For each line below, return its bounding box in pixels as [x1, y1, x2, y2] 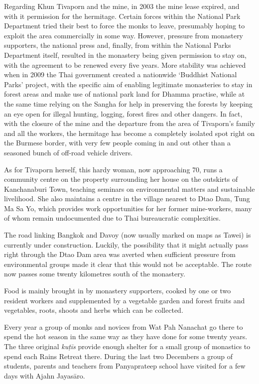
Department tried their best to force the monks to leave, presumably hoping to [4, 20, 245, 31]
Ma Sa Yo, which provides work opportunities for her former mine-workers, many [4, 203, 252, 213]
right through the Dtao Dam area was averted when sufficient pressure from [4, 249, 236, 259]
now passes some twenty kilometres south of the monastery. [4, 268, 185, 279]
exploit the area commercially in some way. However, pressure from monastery [4, 30, 244, 40]
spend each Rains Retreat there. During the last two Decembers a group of [4, 351, 233, 361]
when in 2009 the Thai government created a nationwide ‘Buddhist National [4, 69, 237, 80]
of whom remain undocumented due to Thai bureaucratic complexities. [4, 213, 221, 223]
